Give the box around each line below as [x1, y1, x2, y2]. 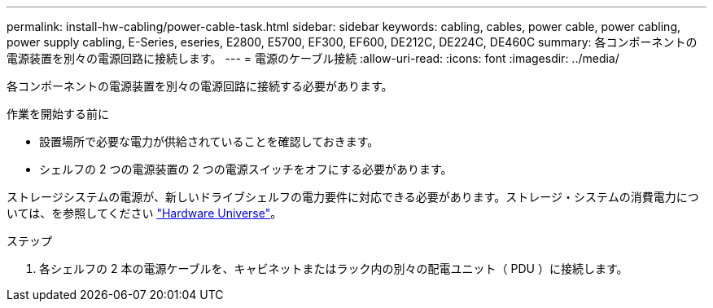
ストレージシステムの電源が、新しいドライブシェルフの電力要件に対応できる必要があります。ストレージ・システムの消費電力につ [7, 190, 699, 204]
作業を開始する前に [7, 107, 109, 121]
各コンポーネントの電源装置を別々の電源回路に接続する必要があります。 [7, 79, 393, 93]
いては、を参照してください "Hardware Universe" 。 [7, 206, 282, 220]
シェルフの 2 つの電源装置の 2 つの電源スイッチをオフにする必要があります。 [39, 162, 453, 176]
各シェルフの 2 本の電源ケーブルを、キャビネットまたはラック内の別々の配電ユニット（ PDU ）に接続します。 [39, 262, 628, 275]
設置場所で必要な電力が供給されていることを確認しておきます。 [39, 134, 379, 148]
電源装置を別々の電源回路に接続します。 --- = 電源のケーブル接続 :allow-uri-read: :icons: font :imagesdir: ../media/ [7, 51, 619, 65]
